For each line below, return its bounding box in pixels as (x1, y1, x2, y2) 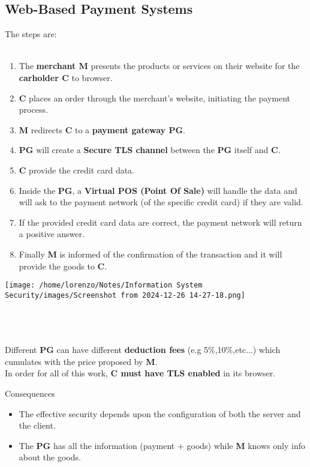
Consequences (5, 387, 55, 399)
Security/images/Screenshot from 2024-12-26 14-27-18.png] (5, 291, 245, 300)
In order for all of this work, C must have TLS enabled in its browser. (5, 367, 276, 379)
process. (19, 103, 48, 116)
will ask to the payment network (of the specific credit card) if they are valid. (19, 196, 303, 208)
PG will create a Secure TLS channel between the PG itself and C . (19, 143, 281, 156)
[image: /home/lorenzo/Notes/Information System (5, 281, 203, 290)
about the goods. (19, 451, 81, 463)
